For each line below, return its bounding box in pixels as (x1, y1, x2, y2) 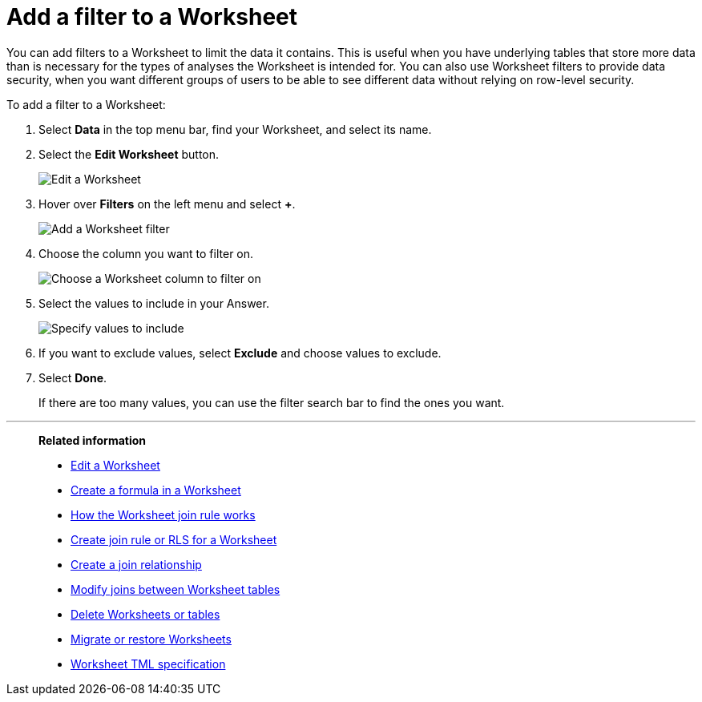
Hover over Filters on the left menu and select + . (38, 196, 296, 211)
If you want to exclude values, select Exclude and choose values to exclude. (38, 345, 442, 360)
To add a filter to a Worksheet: (6, 97, 166, 111)
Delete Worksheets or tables (71, 607, 220, 621)
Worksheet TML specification (71, 656, 226, 671)
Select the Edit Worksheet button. (38, 147, 220, 161)
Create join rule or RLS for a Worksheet (71, 532, 277, 547)
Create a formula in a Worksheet (71, 482, 241, 497)
